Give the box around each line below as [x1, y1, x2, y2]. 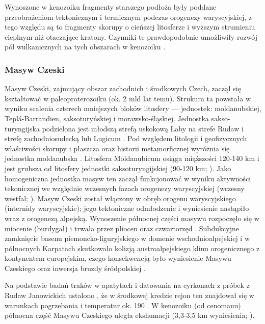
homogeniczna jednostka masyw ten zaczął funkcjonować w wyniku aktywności [5, 173, 251, 183]
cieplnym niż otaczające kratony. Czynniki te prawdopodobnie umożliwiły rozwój [5, 31, 258, 42]
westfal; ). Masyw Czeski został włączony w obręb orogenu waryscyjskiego [5, 193, 236, 203]
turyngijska [5, 123, 40, 133]
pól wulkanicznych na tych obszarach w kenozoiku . [5, 41, 166, 52]
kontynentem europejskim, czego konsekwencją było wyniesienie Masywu [5, 253, 231, 263]
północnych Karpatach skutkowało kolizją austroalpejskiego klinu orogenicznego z [5, 242, 260, 253]
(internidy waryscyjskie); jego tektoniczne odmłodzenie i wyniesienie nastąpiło [5, 203, 249, 213]
